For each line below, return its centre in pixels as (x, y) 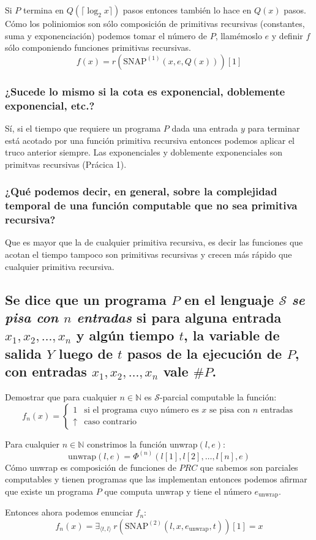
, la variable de (232, 335)
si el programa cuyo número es (141, 410)
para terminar (274, 128)
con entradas (46, 371)
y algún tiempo (125, 335)
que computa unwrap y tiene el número (178, 491)
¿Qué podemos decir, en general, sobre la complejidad (141, 191)
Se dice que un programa (86, 299)
